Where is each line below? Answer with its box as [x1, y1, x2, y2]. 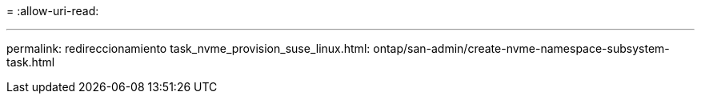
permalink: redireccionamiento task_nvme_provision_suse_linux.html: [6, 42, 371, 55]
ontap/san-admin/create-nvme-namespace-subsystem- [373, 42, 670, 55]
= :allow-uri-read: [6, 4, 99, 18]
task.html [6, 55, 55, 69]
